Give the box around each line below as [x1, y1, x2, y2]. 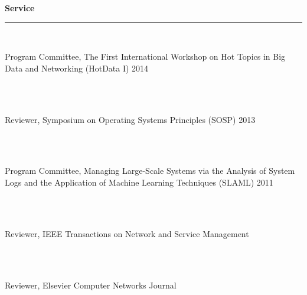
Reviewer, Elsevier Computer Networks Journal [5, 278, 177, 291]
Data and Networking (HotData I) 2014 [5, 61, 149, 74]
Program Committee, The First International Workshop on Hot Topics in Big [5, 50, 286, 63]
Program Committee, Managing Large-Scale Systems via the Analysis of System [5, 164, 295, 177]
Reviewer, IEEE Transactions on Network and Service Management [5, 227, 249, 239]
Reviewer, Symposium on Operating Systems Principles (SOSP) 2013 [5, 113, 256, 125]
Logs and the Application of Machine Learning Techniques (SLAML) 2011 [5, 176, 273, 188]
